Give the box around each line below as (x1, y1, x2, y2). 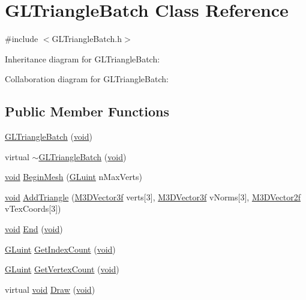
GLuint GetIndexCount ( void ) (5, 242, 116, 255)
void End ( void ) (5, 223, 63, 235)
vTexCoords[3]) (5, 202, 61, 215)
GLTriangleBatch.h (52, 32, 122, 45)
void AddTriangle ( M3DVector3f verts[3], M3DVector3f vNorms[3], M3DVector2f (5, 190, 301, 203)
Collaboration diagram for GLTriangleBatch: (5, 73, 169, 85)
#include (5, 32, 38, 45)
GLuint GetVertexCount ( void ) (5, 263, 119, 275)
